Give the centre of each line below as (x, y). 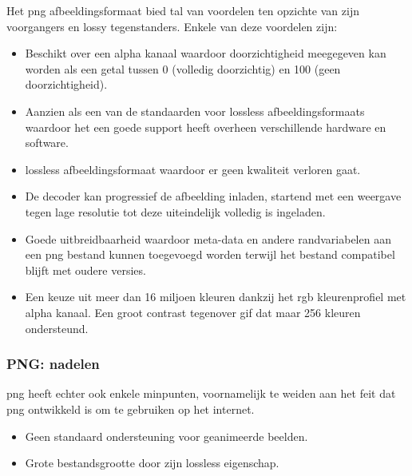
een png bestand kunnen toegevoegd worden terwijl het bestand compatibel (210, 254)
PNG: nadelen (53, 364)
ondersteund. (57, 328)
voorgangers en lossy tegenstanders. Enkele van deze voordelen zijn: (172, 26)
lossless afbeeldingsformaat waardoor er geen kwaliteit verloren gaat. (193, 169)
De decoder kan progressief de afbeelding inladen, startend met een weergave (213, 196)
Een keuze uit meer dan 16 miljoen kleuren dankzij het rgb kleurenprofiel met (216, 297)
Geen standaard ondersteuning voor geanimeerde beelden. (166, 436)
